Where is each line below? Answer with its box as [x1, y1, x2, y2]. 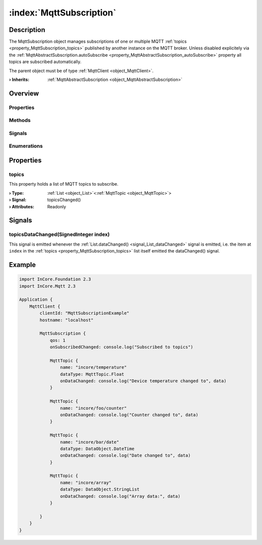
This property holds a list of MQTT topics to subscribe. [9, 181, 118, 187]
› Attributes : [9, 203, 34, 209]
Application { [19, 297, 53, 302]
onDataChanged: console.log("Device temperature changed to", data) [60, 378, 227, 384]
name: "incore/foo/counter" [60, 405, 127, 411]
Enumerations [9, 143, 43, 150]
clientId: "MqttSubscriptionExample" [39, 311, 130, 316]
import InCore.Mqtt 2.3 [19, 283, 76, 289]
